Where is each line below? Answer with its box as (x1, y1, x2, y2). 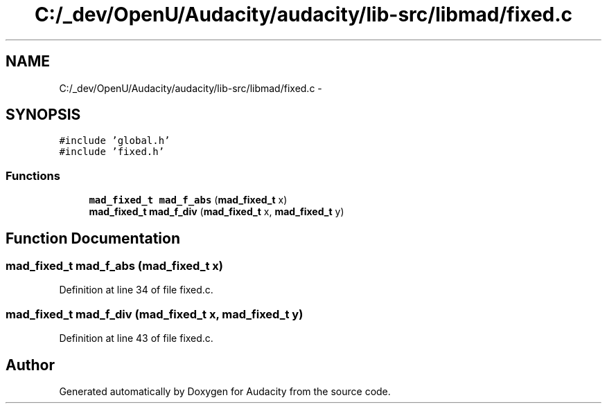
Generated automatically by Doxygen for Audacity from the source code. (59, 385, 391, 397)
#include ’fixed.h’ (59, 146, 165, 158)
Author (6, 356, 55, 374)
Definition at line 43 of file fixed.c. (59, 332, 213, 345)
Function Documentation (6, 229, 180, 247)
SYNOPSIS (6, 106, 81, 124)
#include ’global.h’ (59, 135, 170, 147)
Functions (6, 168, 60, 183)
